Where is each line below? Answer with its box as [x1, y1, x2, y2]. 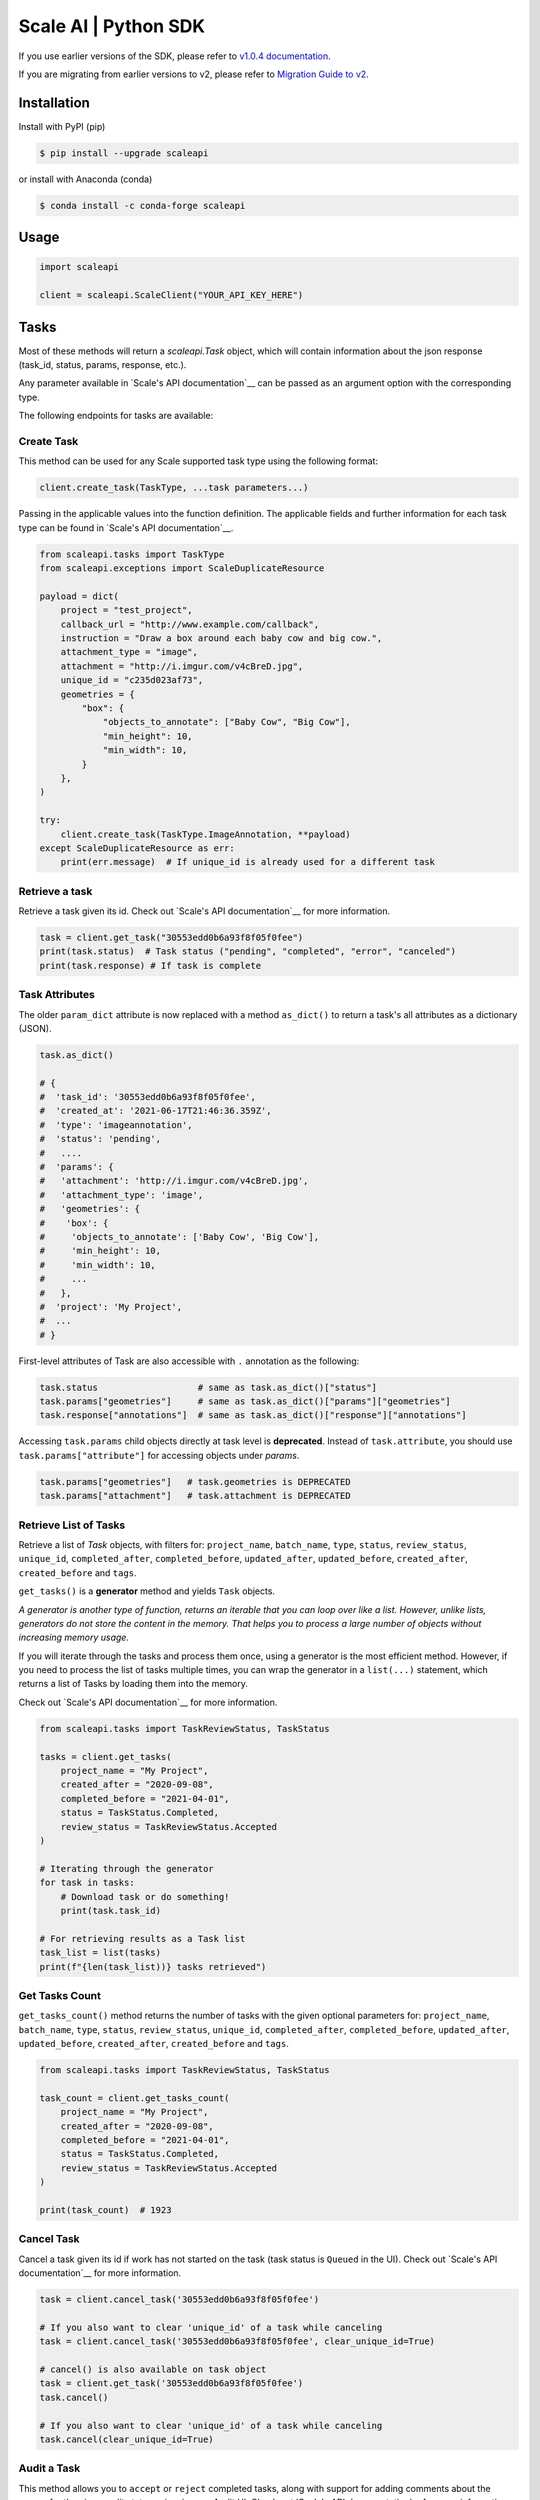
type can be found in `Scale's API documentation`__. [18, 521, 234, 534]
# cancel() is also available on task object [39, 2363, 267, 2375]
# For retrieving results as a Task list [39, 1933, 246, 1944]
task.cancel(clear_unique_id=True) [39, 2433, 214, 2445]
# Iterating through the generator [39, 1863, 214, 1874]
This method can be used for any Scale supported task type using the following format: [18, 455, 379, 467]
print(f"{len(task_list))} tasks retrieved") [39, 1961, 267, 1972]
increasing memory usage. [18, 1631, 130, 1644]
